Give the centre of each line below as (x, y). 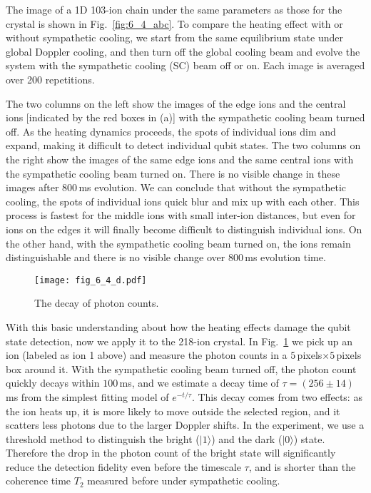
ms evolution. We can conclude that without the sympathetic (213, 187)
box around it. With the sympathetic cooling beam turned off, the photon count (181, 369)
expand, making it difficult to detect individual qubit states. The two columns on (183, 145)
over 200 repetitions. (50, 79)
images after (32, 187)
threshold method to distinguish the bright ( (103, 438)
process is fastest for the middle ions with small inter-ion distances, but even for (181, 215)
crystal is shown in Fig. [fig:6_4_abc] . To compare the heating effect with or (174, 23)
